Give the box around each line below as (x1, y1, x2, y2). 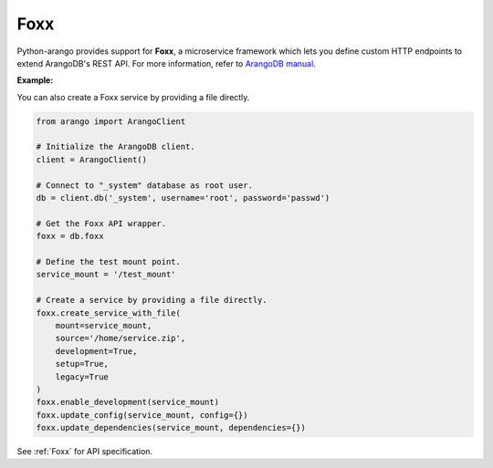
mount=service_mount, (55, 320, 152, 330)
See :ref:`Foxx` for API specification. (16, 446, 153, 457)
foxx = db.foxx (36, 231, 104, 242)
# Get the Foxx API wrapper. (36, 218, 167, 228)
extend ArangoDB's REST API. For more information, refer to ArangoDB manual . (16, 57, 317, 68)
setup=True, (55, 359, 110, 369)
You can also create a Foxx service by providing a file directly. (16, 91, 250, 102)
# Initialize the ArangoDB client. (36, 141, 195, 152)
